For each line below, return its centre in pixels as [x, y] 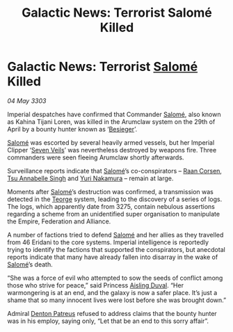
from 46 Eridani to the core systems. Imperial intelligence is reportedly [108, 242]
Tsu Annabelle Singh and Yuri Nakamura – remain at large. [90, 178]
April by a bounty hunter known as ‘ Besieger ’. [72, 129]
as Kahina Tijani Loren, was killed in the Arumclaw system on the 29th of [111, 121]
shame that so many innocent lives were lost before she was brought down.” [117, 300]
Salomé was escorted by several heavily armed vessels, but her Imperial [111, 142]
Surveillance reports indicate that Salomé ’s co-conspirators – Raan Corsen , [115, 171]
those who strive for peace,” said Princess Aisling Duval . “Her [96, 285]
